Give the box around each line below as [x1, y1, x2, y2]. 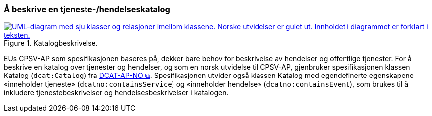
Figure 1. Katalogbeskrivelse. [4, 39, 98, 48]
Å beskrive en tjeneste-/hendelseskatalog [4, 4, 170, 14]
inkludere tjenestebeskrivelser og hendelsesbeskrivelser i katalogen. [4, 88, 229, 97]
